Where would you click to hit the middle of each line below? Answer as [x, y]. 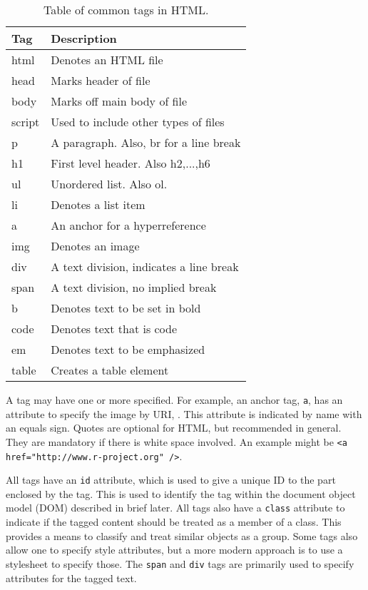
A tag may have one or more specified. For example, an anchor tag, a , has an [174, 400]
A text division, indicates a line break [145, 266]
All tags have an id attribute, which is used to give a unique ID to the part [171, 480]
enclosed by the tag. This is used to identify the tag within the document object [181, 493]
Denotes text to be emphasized [128, 349]
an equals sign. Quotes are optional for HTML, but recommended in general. [174, 428]
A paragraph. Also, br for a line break [146, 142]
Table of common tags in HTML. [126, 10]
